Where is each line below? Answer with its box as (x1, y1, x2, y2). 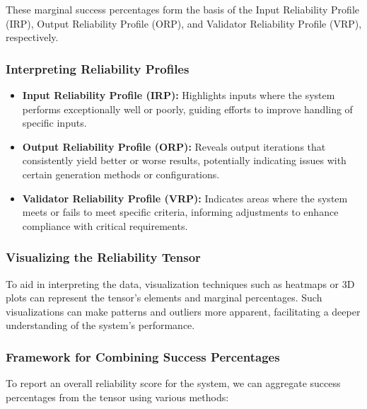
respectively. (6, 30, 59, 45)
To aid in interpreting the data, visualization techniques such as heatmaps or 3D (6, 276, 355, 291)
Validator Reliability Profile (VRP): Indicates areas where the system (22, 190, 348, 205)
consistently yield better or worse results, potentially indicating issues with (22, 153, 346, 168)
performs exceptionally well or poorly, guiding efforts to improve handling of (22, 101, 353, 116)
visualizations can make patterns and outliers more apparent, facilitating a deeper (6, 304, 361, 318)
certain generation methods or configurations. (22, 166, 220, 181)
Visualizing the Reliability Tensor (6, 248, 201, 266)
